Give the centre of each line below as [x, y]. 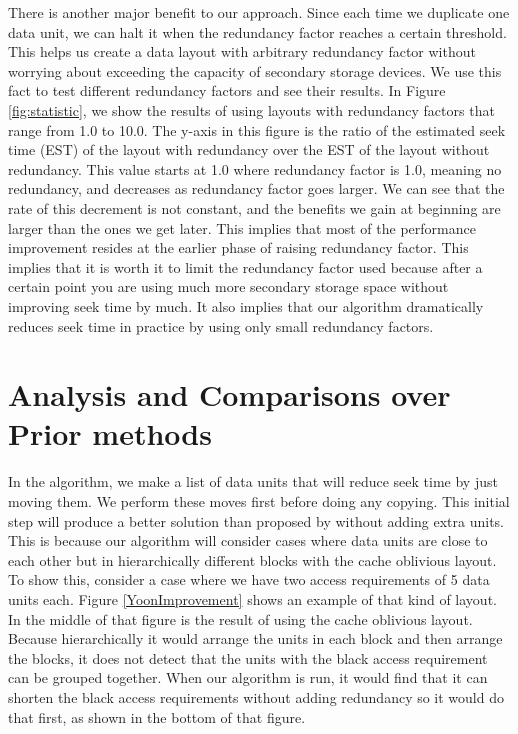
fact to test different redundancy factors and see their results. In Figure [227, 90]
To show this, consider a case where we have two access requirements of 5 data [249, 579]
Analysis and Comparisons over [229, 394]
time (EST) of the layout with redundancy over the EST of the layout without [249, 149]
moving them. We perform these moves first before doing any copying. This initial [259, 501]
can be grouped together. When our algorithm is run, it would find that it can [248, 677]
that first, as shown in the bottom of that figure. [157, 716]
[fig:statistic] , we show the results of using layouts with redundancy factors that [251, 109]
